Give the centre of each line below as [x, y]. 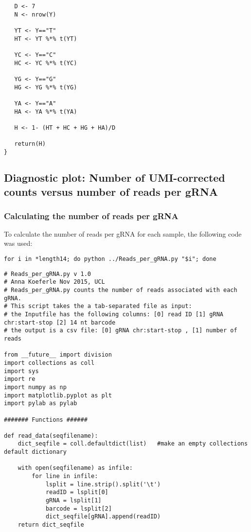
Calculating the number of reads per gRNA [91, 215]
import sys [21, 371]
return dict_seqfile [51, 525]
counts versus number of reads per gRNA [111, 192]
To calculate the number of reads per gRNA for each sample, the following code [123, 233]
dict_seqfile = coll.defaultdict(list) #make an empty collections [133, 444]
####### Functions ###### [46, 420]
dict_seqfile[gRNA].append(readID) [103, 517]
